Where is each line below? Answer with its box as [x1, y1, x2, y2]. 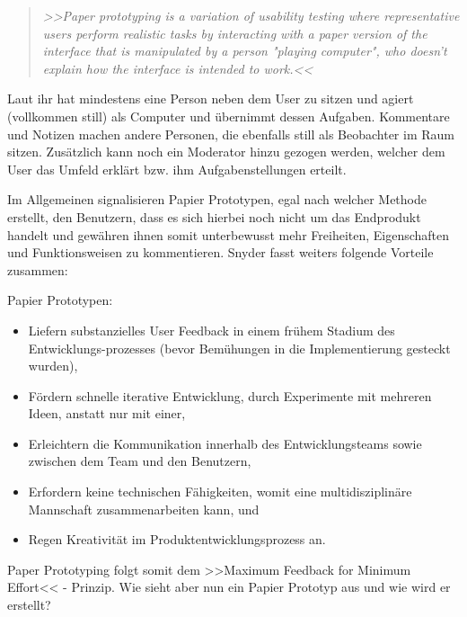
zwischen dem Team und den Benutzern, [28, 452, 251, 470]
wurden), [28, 356, 78, 375]
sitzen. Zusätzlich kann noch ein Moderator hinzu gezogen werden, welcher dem [7, 142, 445, 161]
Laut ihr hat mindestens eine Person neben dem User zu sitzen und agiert [7, 89, 414, 108]
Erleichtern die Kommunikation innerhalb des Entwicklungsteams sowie [28, 434, 422, 452]
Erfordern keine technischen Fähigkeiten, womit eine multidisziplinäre [28, 482, 412, 501]
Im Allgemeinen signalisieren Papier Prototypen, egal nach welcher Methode [7, 190, 427, 209]
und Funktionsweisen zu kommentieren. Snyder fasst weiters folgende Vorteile [7, 243, 434, 262]
